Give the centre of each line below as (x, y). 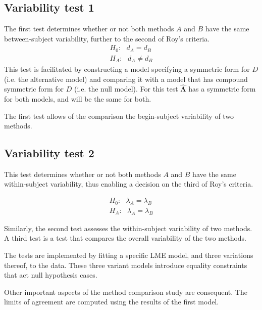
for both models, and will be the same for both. (78, 98)
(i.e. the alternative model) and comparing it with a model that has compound (126, 79)
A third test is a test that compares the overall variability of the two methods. (125, 238)
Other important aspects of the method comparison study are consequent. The (126, 292)
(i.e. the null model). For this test (126, 89)
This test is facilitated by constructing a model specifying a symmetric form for (127, 69)
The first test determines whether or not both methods (89, 29)
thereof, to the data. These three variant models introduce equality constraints (126, 265)
